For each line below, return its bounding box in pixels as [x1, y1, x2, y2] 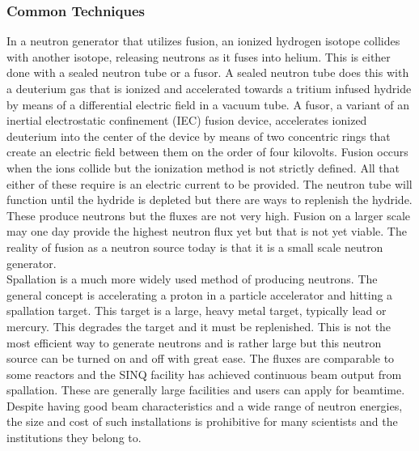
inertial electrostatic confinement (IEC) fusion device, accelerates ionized [6, 112, 367, 129]
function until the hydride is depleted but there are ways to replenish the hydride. [6, 191, 413, 208]
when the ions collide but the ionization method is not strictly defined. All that [6, 159, 400, 176]
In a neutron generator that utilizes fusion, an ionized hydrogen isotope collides [6, 32, 400, 49]
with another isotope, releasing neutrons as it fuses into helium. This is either [6, 48, 391, 65]
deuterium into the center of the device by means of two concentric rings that [6, 127, 391, 144]
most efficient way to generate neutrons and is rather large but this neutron [6, 334, 382, 351]
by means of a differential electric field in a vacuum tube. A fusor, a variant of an [6, 96, 410, 113]
